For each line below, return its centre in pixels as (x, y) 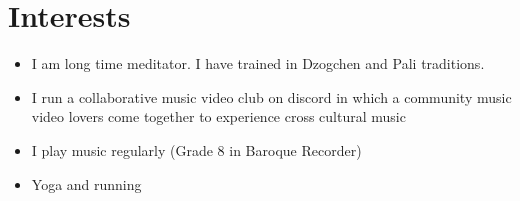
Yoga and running (86, 183)
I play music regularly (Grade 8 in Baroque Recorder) (196, 149)
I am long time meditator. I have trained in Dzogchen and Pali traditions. (258, 63)
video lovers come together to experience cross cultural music (218, 116)
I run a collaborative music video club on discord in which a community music (271, 96)
